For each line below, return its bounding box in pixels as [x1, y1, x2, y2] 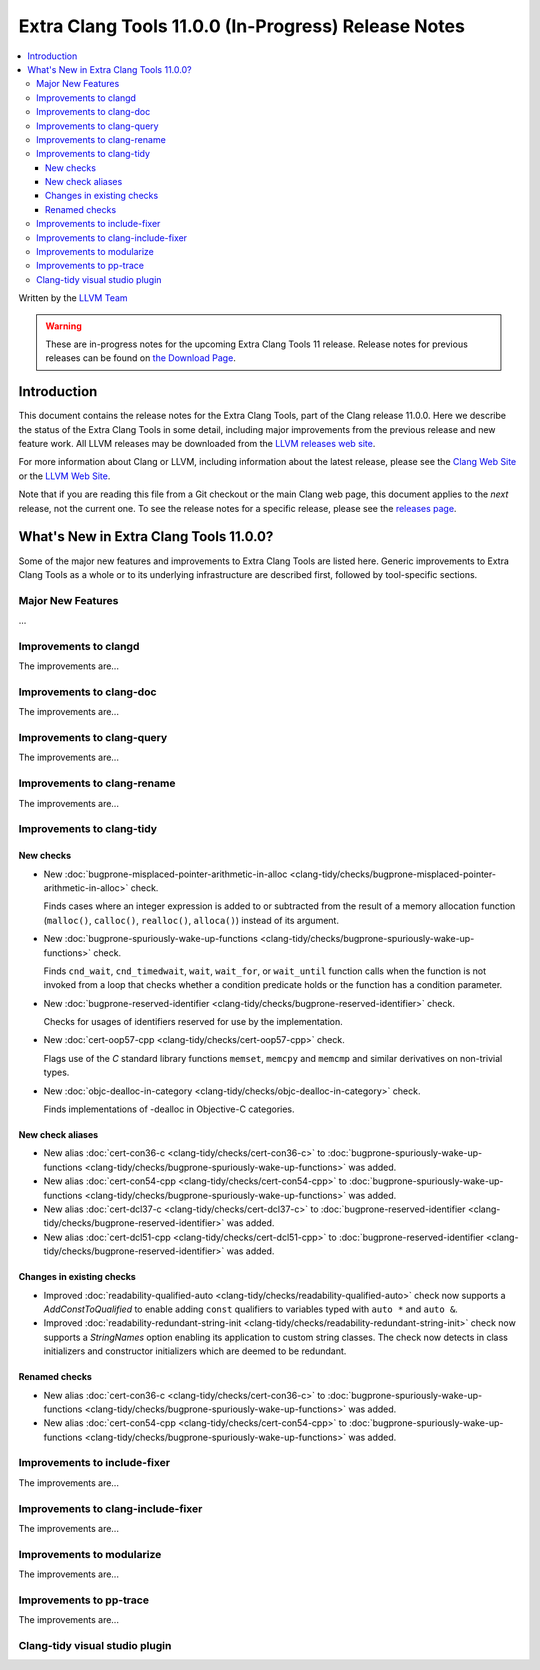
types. [43, 1066, 70, 1079]
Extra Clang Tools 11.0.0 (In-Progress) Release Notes [18, 15, 465, 37]
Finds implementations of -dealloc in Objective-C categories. [43, 1103, 295, 1115]
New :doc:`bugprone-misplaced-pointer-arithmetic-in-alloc [43, 868, 288, 880]
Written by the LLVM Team [18, 292, 129, 304]
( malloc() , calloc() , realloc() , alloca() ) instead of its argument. [43, 914, 340, 926]
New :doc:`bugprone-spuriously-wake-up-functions [43, 933, 259, 945]
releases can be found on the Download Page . [45, 352, 237, 364]
